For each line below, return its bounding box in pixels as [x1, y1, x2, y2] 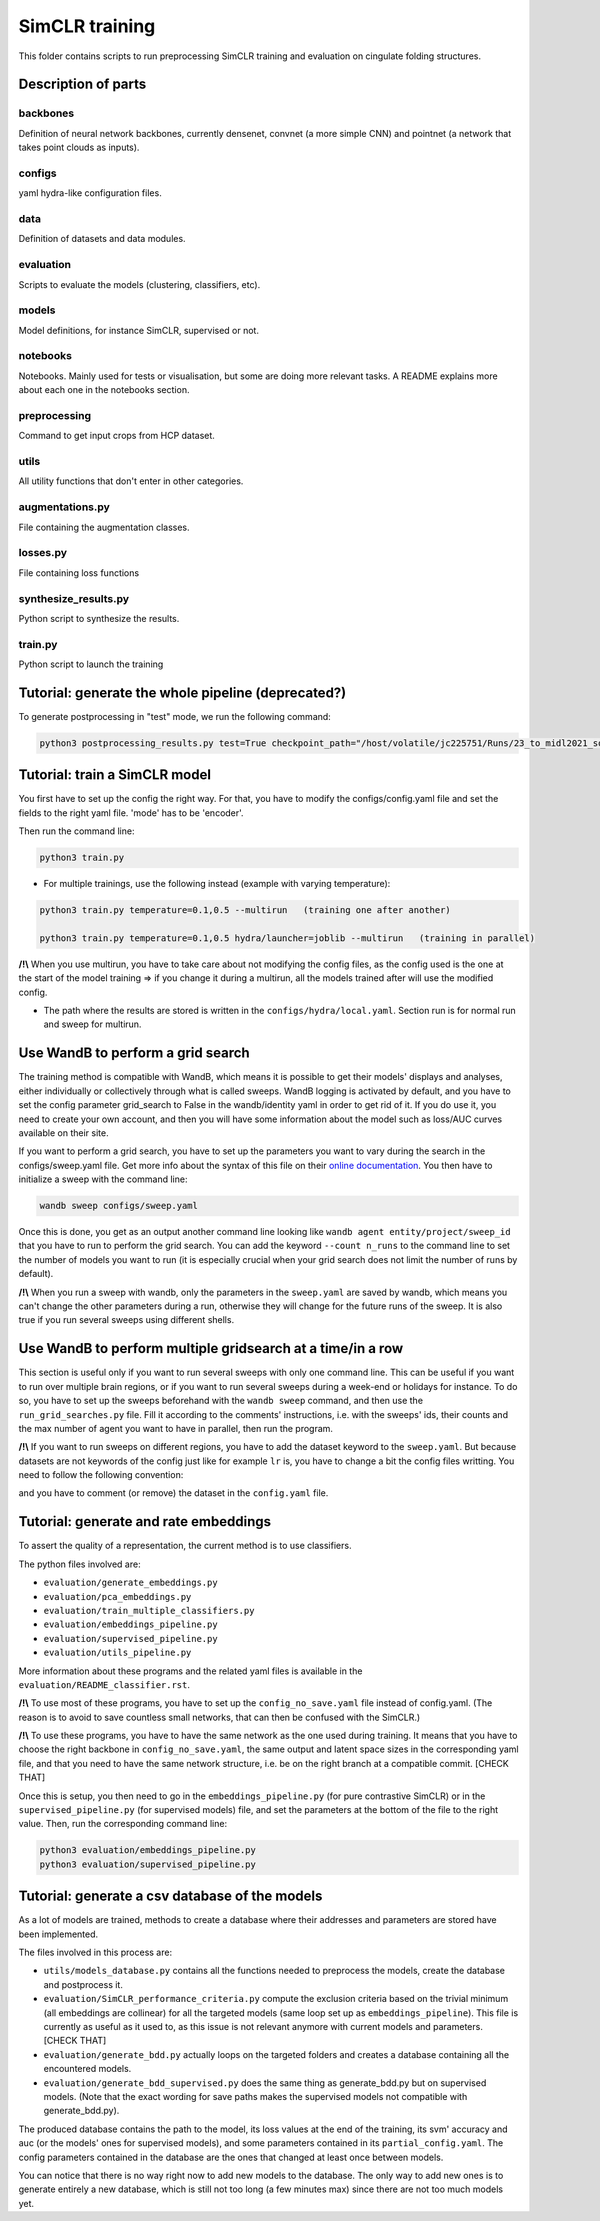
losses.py [18, 546, 68, 560]
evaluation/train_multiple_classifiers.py [43, 1605, 255, 1616]
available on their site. [18, 1126, 109, 1139]
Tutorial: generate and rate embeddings [18, 1513, 272, 1530]
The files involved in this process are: [18, 1946, 173, 1959]
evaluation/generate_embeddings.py [43, 1577, 219, 1589]
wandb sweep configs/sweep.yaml [39, 1200, 199, 1212]
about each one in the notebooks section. [18, 384, 190, 396]
